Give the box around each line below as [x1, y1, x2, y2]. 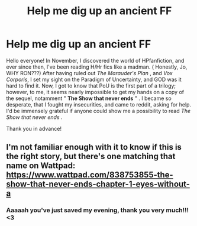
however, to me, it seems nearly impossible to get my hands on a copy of [6, 88, 185, 95]
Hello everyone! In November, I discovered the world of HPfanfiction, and [6, 57, 185, 64]
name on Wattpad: [6, 161, 76, 171]
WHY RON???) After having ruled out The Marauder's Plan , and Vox [6, 69, 173, 76]
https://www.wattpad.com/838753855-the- [6, 170, 173, 180]
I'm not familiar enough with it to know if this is [6, 142, 182, 152]
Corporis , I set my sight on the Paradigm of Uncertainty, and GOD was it [6, 76, 182, 83]
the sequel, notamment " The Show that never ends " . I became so [6, 95, 172, 102]
